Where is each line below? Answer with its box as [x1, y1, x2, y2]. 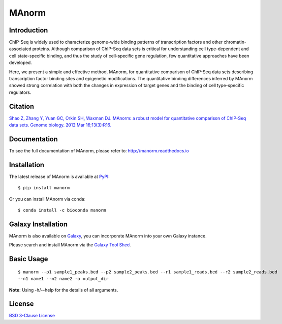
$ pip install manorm [18, 185, 70, 191]
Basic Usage [9, 255, 48, 263]
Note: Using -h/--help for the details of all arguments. [9, 287, 118, 293]
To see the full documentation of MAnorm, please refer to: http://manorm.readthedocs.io [9, 148, 189, 153]
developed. [9, 59, 32, 66]
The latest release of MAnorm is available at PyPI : [9, 174, 110, 179]
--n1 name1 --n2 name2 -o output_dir [18, 276, 109, 282]
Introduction [9, 26, 48, 34]
